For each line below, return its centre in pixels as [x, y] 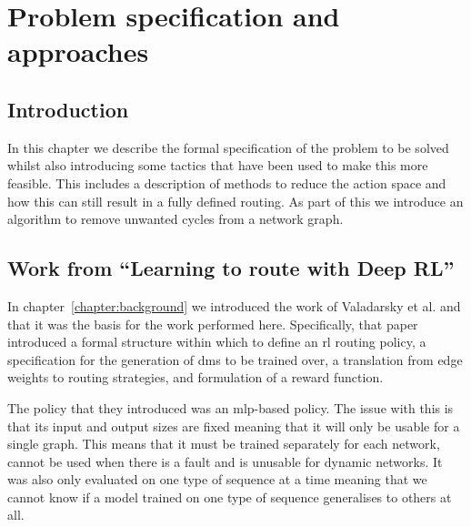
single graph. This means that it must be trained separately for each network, [224, 444]
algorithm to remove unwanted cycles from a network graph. [175, 219]
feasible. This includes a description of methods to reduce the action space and [227, 182]
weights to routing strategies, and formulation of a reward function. [195, 377]
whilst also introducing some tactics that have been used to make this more [218, 165]
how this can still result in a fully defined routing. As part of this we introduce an [235, 201]
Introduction [68, 109]
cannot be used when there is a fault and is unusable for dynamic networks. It [225, 461]
